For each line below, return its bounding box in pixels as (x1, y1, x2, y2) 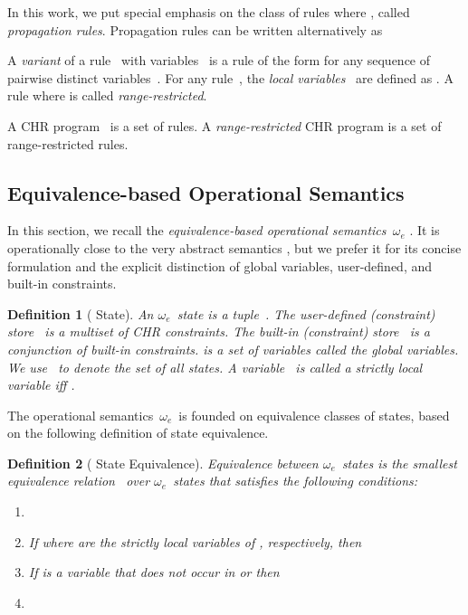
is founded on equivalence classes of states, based (178, 405, 450, 424)
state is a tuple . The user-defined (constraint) (177, 304, 435, 323)
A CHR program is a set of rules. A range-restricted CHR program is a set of (7, 116, 442, 135)
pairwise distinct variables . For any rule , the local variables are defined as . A (7, 68, 454, 87)
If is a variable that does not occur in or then (28, 563, 280, 582)
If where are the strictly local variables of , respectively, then (28, 532, 362, 551)
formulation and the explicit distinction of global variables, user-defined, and (7, 256, 433, 275)
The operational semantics (7, 405, 154, 424)
